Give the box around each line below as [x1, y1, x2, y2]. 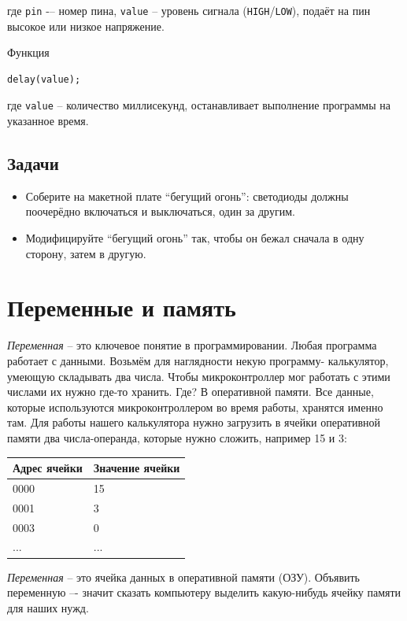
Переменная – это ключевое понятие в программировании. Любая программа [7, 337, 377, 353]
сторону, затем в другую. [25, 245, 146, 261]
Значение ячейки [93, 460, 180, 476]
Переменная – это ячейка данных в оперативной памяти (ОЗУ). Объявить [7, 568, 360, 585]
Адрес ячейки [13, 460, 83, 476]
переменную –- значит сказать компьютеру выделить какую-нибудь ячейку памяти [7, 584, 401, 601]
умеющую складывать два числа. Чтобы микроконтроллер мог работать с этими [7, 368, 390, 384]
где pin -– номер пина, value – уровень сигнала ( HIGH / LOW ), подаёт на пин [7, 2, 371, 18]
